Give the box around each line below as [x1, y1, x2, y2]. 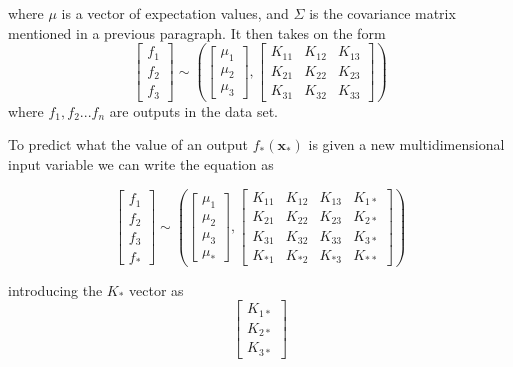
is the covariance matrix [309, 3, 456, 23]
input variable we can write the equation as [8, 153, 274, 174]
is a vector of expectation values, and [61, 3, 289, 23]
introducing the [8, 279, 103, 300]
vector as [129, 279, 184, 300]
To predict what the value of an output [8, 134, 249, 155]
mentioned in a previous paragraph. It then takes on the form [8, 22, 386, 43]
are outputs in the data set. [109, 100, 278, 121]
